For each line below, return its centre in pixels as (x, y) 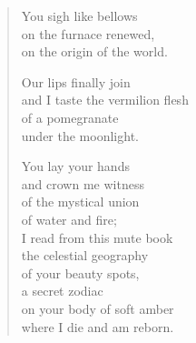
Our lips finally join (76, 81)
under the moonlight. (80, 135)
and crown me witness (83, 183)
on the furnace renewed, (88, 33)
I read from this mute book (97, 237)
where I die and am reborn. (98, 326)
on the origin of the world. (94, 51)
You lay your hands (75, 166)
